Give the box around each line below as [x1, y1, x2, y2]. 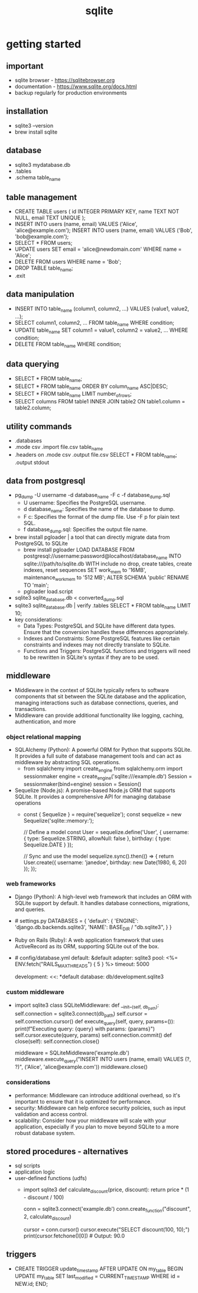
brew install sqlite [14, 128, 58, 135]
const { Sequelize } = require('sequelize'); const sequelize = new [23, 810, 182, 817]
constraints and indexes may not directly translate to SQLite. [23, 641, 170, 648]
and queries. [14, 906, 46, 913]
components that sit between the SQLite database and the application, [14, 693, 187, 700]
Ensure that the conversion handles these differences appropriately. [23, 628, 189, 635]
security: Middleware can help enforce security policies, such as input [14, 1104, 186, 1111]
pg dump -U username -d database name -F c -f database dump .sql [14, 492, 170, 500]
